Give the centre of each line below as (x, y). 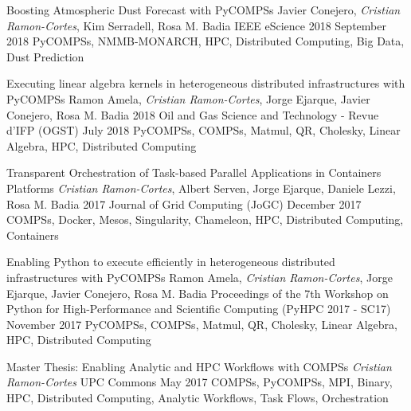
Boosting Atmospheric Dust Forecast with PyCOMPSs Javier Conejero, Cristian (204, 10)
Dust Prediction (45, 56)
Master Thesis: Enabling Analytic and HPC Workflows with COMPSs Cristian (199, 366)
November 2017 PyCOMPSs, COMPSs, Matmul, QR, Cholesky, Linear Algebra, (202, 324)
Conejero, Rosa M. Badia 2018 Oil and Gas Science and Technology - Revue (193, 114)
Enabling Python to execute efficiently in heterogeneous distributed (171, 262)
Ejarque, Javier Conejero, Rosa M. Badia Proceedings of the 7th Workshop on (198, 293)
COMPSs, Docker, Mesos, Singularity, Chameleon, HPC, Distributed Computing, (205, 219)
